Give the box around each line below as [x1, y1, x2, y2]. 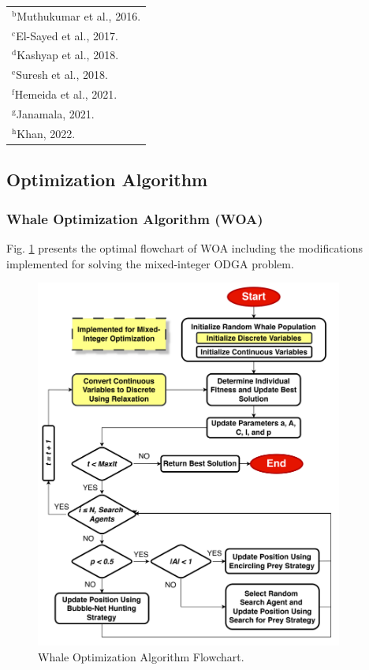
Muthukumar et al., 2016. [17, 7, 141, 24]
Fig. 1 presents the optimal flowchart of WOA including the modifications [6, 239, 363, 256]
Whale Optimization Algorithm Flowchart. [38, 649, 244, 665]
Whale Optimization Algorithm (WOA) [6, 208, 263, 228]
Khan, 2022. [17, 125, 76, 141]
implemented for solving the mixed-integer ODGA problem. [6, 255, 294, 271]
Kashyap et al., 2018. [17, 47, 119, 63]
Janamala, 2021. [16, 105, 95, 122]
